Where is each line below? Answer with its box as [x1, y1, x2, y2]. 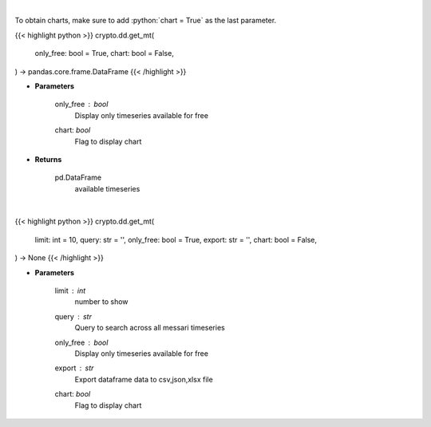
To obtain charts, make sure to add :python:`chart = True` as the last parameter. [14, 16, 277, 26]
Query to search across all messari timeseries [74, 323, 225, 333]
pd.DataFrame [54, 172, 102, 183]
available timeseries [74, 184, 140, 193]
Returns [34, 154, 62, 164]
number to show [74, 297, 129, 306]
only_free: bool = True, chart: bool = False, [34, 49, 175, 58]
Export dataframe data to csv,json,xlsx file [74, 374, 213, 384]
